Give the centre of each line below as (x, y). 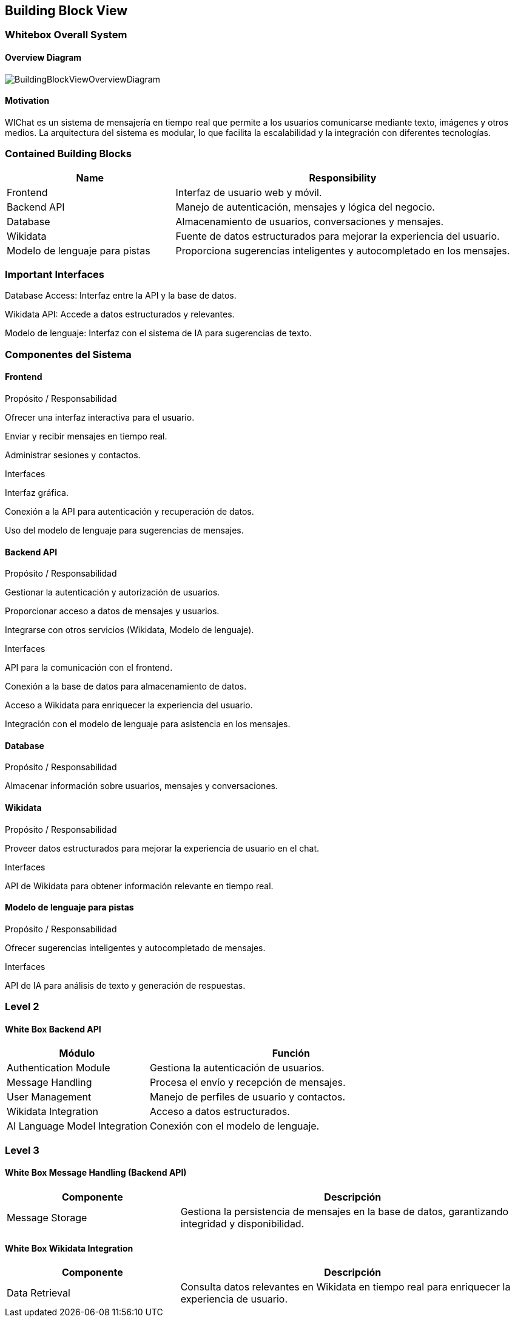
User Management (49, 1097)
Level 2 (22, 1007)
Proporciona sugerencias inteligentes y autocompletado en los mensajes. (343, 250)
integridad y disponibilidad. (242, 1224)
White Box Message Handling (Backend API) (96, 1173)
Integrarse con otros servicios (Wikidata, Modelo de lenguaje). (130, 630)
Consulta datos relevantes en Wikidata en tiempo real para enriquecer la (345, 1287)
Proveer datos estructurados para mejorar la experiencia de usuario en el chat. (162, 848)
